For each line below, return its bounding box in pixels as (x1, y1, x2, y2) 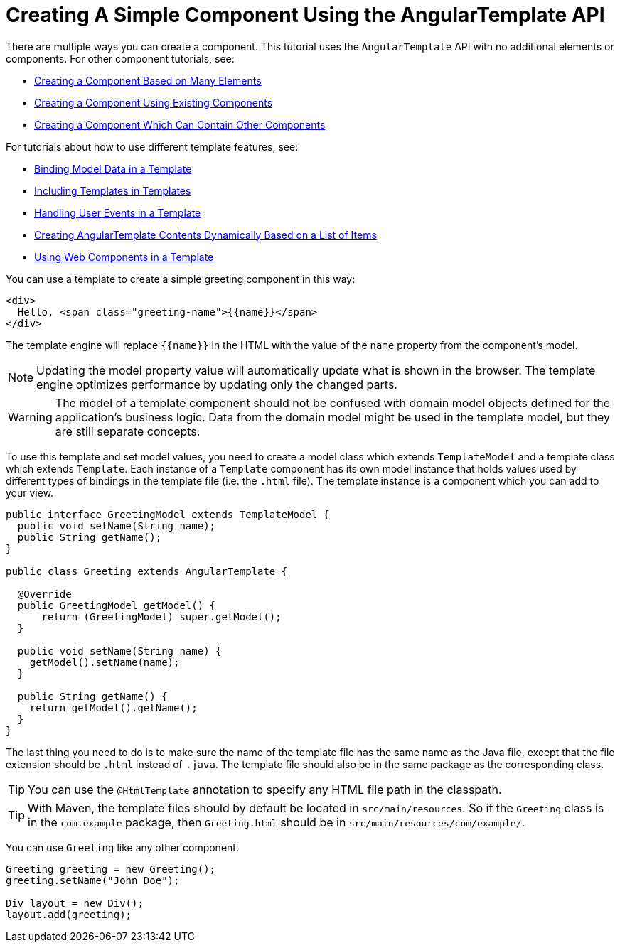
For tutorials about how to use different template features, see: (6, 140, 299, 153)
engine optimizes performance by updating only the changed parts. (36, 377, 397, 392)
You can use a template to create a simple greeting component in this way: (6, 272, 356, 285)
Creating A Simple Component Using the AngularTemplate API (6, 3, 605, 27)
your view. (6, 486, 54, 499)
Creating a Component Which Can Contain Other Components (34, 118, 326, 131)
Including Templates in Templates (34, 184, 191, 197)
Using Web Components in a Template (34, 250, 214, 263)
